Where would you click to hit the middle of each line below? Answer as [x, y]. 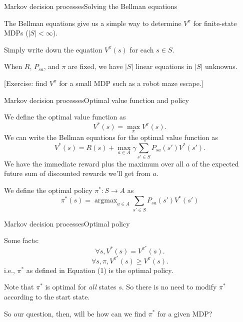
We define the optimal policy [48, 190]
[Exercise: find [26, 83]
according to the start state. [47, 296]
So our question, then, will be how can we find [75, 313]
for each [142, 49]
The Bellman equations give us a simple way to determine [93, 23]
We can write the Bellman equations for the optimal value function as [111, 137]
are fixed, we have [95, 66]
